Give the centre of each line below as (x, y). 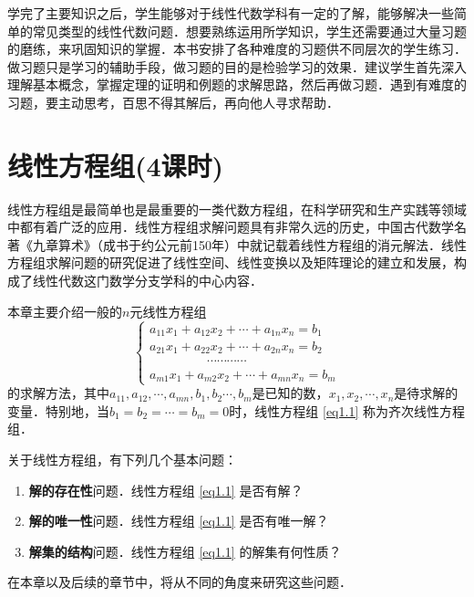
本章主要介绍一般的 (65, 311)
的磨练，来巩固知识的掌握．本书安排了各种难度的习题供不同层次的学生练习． (237, 49)
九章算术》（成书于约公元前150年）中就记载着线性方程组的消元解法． (237, 244)
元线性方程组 (168, 311)
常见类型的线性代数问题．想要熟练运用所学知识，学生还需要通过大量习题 (249, 31)
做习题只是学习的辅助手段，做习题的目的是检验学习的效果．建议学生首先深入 (237, 66)
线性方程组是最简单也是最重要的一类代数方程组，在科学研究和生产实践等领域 (237, 209)
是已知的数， (290, 393)
